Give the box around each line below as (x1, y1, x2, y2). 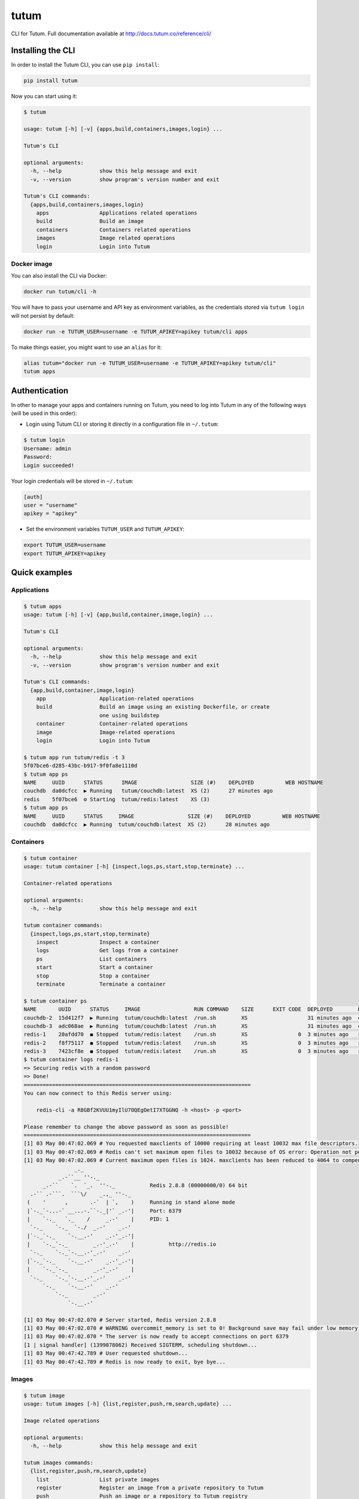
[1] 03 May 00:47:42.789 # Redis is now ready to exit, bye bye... (23, 1358, 226, 1365)
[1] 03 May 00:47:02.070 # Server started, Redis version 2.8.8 (23, 1316, 217, 1323)
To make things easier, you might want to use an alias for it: (11, 344, 162, 351)
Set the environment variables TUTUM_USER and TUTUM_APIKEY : (26, 525, 185, 533)
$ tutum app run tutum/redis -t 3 (23, 754, 125, 761)
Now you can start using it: (11, 93, 78, 100)
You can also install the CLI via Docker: (11, 272, 107, 279)
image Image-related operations (36, 729, 176, 736)
